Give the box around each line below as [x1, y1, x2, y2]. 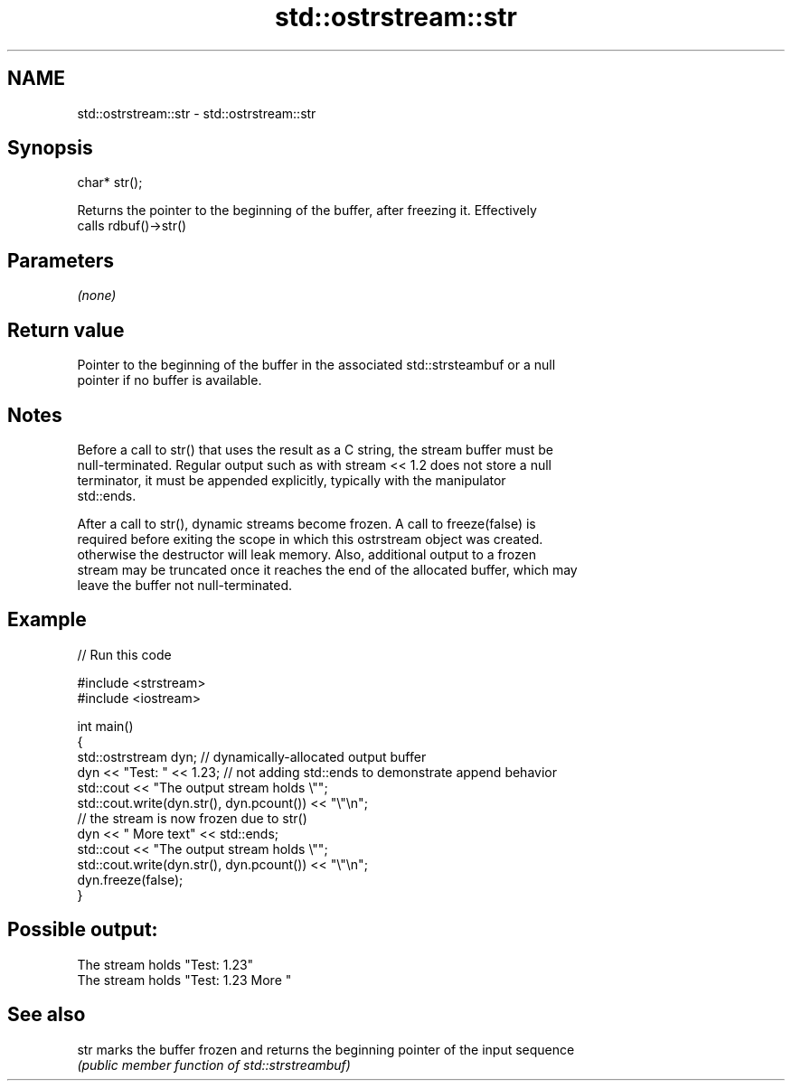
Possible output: [7, 918, 158, 942]
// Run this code [77, 646, 172, 662]
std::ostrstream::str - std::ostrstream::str [77, 105, 316, 121]
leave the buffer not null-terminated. [77, 577, 293, 593]
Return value [7, 318, 125, 342]
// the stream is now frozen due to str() [77, 810, 307, 826]
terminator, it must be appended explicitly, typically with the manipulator [77, 472, 506, 488]
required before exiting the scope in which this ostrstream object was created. [77, 530, 543, 547]
